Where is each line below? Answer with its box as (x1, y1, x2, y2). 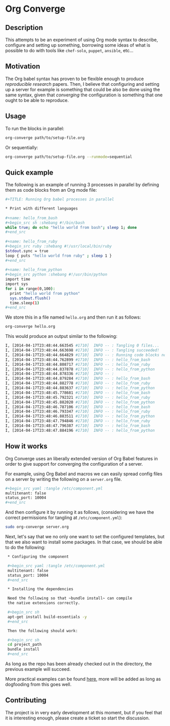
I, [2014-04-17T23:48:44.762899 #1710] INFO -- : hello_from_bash (5, 357, 151, 362)
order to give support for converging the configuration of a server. (5, 461, 143, 467)
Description (5, 23, 43, 32)
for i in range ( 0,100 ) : (5, 286, 56, 291)
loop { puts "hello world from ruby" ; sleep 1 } (5, 253, 112, 258)
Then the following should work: (7, 628, 78, 633)
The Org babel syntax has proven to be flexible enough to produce (5, 76, 144, 82)
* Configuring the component (7, 554, 69, 559)
